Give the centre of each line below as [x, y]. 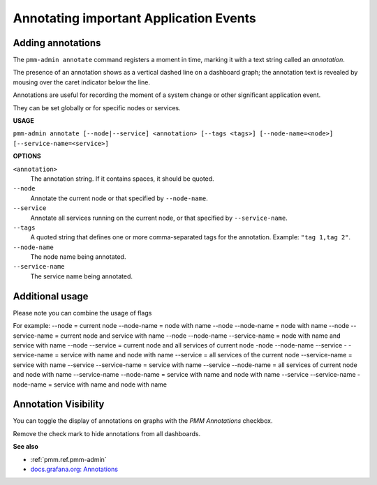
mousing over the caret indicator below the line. [81, 82]
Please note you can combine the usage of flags [82, 313]
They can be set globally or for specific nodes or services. [97, 107]
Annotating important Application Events [134, 18]
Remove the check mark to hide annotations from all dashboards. [107, 433]
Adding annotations [57, 43]
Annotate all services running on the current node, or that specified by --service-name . [159, 218]
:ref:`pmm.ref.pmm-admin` [69, 459]
